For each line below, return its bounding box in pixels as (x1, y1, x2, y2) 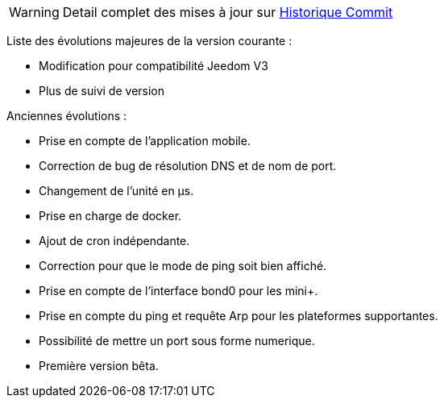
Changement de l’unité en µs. (39, 184, 194, 198)
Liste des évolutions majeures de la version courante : (6, 34, 293, 48)
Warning (9, 4, 60, 20)
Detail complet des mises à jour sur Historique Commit (62, 4, 393, 20)
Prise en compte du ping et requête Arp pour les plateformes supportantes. (39, 309, 438, 323)
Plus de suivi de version (39, 84, 165, 98)
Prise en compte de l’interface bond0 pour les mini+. (39, 284, 318, 298)
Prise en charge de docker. (39, 209, 182, 223)
